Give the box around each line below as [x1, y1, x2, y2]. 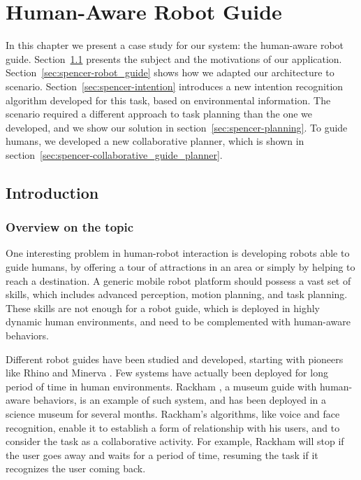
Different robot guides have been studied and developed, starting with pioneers [6, 351, 344, 366]
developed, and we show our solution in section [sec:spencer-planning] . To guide [6, 120, 348, 134]
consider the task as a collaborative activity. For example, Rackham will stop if [6, 434, 344, 449]
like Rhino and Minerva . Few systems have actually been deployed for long [6, 365, 328, 380]
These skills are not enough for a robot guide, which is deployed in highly [6, 300, 321, 315]
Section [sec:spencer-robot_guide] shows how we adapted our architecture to [6, 65, 334, 80]
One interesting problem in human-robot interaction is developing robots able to [6, 246, 350, 260]
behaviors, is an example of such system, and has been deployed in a [33, 393, 327, 407]
